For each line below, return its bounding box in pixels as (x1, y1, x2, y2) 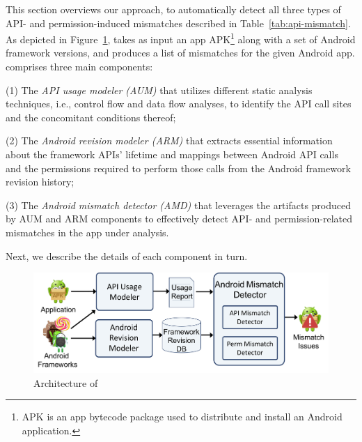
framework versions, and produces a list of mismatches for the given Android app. (6, 45, 355, 60)
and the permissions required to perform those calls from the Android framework (6, 160, 351, 175)
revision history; (6, 174, 74, 189)
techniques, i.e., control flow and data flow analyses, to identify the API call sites (6, 96, 352, 111)
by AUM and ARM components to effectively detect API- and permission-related (6, 211, 353, 226)
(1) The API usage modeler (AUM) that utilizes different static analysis (6, 82, 313, 97)
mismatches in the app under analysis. (6, 224, 169, 239)
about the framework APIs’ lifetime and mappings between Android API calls (6, 147, 338, 161)
